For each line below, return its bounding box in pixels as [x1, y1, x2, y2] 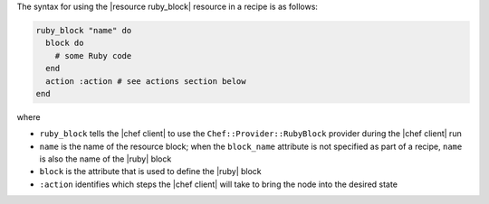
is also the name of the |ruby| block [39, 153, 172, 164]
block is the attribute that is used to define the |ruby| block [39, 166, 262, 177]
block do [45, 38, 84, 49]
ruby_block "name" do [35, 25, 132, 35]
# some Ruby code [54, 51, 132, 60]
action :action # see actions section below [45, 76, 246, 86]
